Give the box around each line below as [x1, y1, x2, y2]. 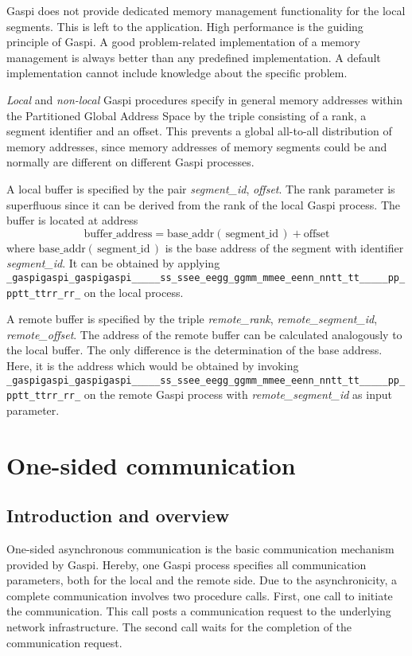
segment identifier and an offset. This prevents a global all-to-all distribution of [6, 123, 392, 139]
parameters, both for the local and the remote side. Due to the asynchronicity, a [6, 572, 398, 588]
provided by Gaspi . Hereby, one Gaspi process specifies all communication [6, 556, 367, 572]
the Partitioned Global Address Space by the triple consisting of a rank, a [6, 107, 367, 123]
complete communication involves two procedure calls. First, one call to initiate [6, 587, 393, 603]
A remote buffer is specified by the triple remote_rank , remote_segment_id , [6, 310, 378, 327]
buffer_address [84, 228, 153, 240]
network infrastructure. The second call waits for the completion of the [6, 619, 352, 635]
